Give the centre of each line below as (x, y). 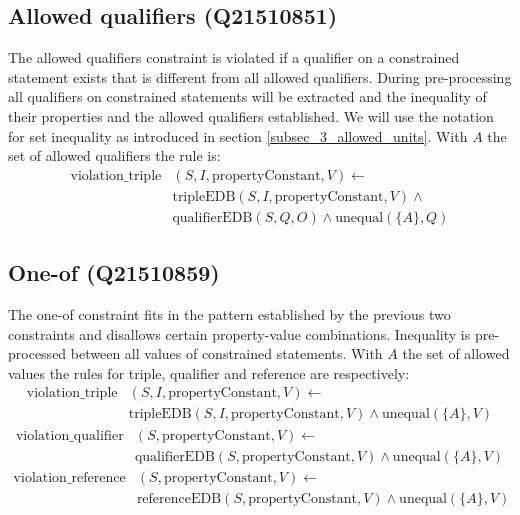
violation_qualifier (69, 435)
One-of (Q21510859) (114, 272)
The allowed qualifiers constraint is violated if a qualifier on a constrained (234, 57)
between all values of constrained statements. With (226, 353)
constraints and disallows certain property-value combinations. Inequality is (239, 333)
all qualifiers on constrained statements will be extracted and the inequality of (247, 96)
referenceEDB (179, 498)
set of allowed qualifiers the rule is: (114, 155)
